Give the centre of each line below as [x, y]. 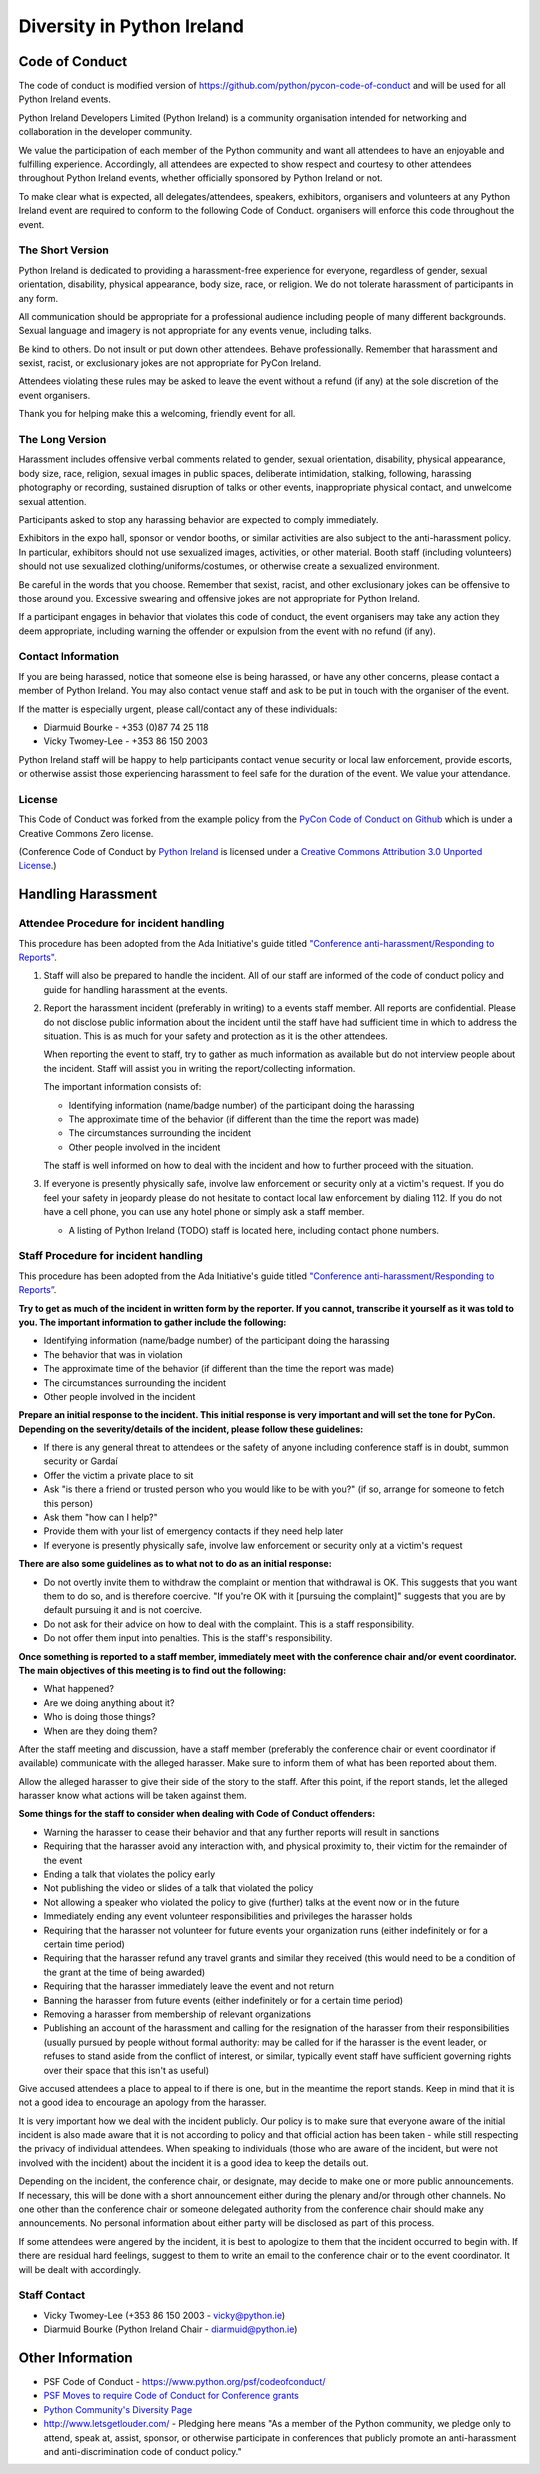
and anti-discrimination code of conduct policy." [142, 2451]
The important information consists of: [122, 1087]
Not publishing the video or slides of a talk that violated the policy [178, 1888]
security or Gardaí [81, 1461]
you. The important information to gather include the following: [152, 1322]
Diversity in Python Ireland [131, 26]
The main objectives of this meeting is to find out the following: [152, 1670]
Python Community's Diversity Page [118, 2409]
